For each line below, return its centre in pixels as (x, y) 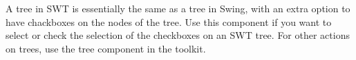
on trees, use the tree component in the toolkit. (106, 48)
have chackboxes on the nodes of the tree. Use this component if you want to (169, 21)
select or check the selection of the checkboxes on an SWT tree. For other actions (178, 35)
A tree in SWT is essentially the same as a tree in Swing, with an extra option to (178, 8)
